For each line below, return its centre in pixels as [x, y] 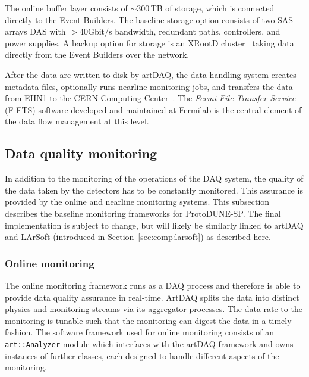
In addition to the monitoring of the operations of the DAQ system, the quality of [154, 178]
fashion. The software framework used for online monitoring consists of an [139, 332]
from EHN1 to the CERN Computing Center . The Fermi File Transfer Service [150, 98]
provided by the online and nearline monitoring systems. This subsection [137, 202]
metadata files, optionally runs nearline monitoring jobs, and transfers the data [149, 86]
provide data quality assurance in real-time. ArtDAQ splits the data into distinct [152, 297]
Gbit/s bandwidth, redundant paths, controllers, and [184, 31]
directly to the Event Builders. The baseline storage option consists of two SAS [149, 19]
